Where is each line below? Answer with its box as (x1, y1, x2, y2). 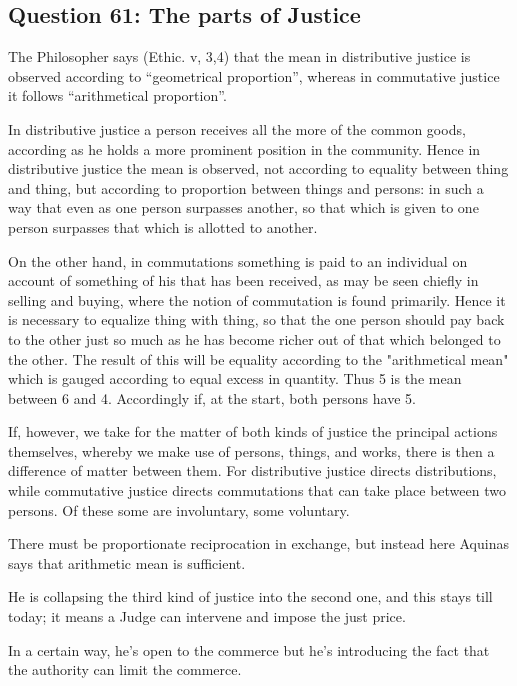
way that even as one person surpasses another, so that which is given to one (8, 197, 479, 218)
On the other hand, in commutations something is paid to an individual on (8, 250, 468, 271)
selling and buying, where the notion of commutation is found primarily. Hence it (8, 289, 506, 310)
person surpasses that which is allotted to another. (8, 216, 318, 237)
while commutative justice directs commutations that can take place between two (8, 480, 506, 501)
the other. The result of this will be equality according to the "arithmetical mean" (8, 348, 509, 369)
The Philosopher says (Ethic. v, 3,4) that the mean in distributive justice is (8, 46, 471, 67)
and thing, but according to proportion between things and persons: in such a (8, 177, 484, 198)
